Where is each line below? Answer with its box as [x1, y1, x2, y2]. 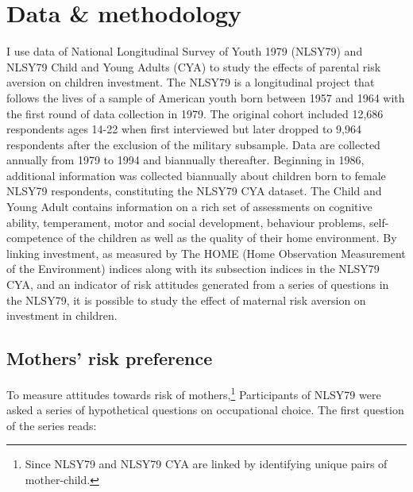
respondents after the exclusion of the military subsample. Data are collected [6, 136, 380, 152]
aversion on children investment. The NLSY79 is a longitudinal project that [6, 74, 375, 90]
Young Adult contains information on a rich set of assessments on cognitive [6, 198, 372, 215]
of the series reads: [6, 417, 97, 433]
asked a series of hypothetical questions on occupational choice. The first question [6, 402, 404, 418]
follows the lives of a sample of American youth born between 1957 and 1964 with [6, 89, 405, 106]
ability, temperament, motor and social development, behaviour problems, [6, 213, 366, 230]
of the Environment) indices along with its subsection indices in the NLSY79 [6, 260, 380, 277]
